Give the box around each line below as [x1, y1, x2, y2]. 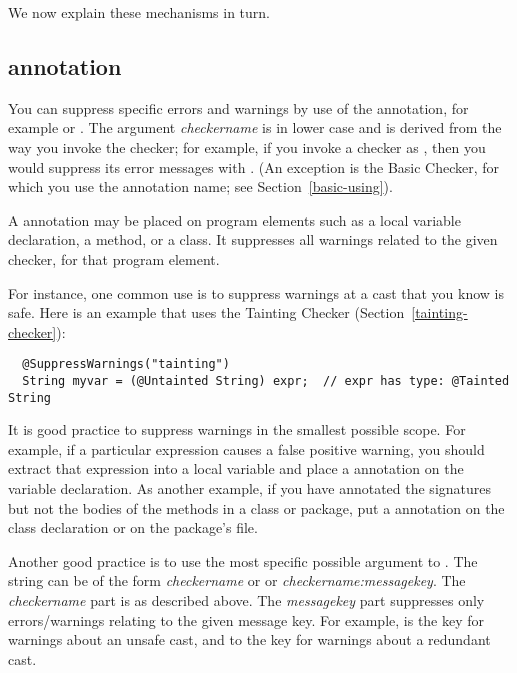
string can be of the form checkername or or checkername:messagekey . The [8, 570, 466, 591]
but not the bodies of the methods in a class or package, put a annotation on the [8, 497, 505, 518]
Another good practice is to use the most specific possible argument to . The [8, 550, 478, 571]
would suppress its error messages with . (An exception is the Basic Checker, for [8, 156, 500, 177]
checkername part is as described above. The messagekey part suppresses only [8, 590, 485, 611]
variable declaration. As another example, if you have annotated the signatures [8, 478, 492, 499]
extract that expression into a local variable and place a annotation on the [8, 458, 464, 479]
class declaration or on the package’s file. [8, 517, 258, 538]
